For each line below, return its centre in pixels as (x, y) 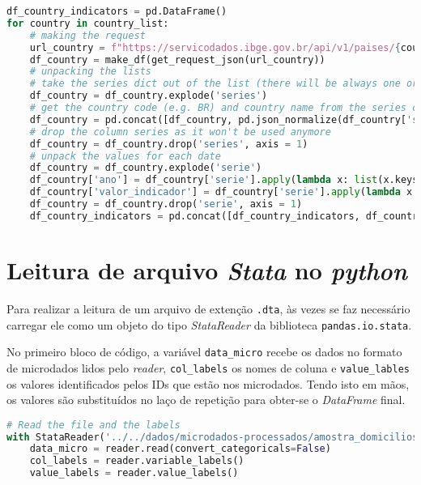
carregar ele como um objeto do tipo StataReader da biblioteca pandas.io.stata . (209, 324)
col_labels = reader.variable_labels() (137, 461)
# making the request (87, 35)
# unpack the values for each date (125, 156)
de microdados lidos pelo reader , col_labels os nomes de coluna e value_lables (208, 367)
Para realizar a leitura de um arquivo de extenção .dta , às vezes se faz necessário (208, 308)
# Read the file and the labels (94, 425)
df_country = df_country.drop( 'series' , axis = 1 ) (169, 144)
